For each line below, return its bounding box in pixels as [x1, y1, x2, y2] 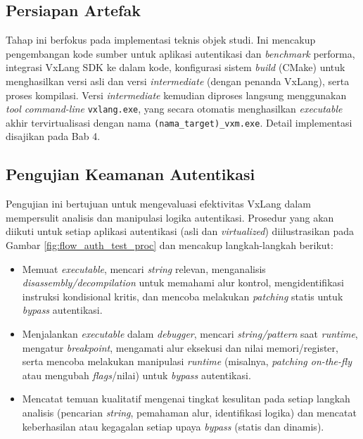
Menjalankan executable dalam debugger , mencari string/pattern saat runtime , [22, 326, 358, 341]
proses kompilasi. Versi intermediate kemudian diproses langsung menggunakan [6, 87, 347, 102]
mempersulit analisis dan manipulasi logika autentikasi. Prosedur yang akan [6, 210, 334, 224]
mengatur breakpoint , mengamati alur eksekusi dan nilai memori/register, [22, 340, 338, 355]
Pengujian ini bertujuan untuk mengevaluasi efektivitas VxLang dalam [6, 196, 311, 211]
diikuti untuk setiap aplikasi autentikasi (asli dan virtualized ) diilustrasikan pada [6, 224, 355, 238]
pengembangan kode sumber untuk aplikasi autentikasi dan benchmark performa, [6, 46, 355, 61]
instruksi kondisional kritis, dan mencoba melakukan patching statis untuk [22, 288, 343, 303]
